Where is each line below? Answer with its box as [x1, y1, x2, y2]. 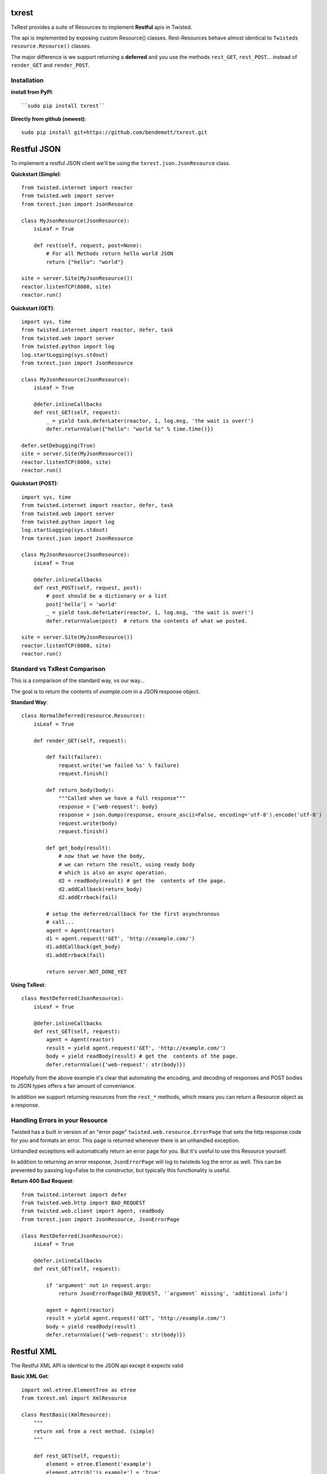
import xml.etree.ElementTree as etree [21, 1386, 136, 1393]
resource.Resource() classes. [11, 42, 91, 50]
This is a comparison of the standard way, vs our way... [11, 677, 145, 684]
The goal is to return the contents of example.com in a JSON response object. [11, 687, 200, 695]
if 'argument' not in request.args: [46, 1282, 152, 1288]
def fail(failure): [46, 754, 102, 761]
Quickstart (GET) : [11, 304, 55, 312]
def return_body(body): [46, 787, 115, 793]
